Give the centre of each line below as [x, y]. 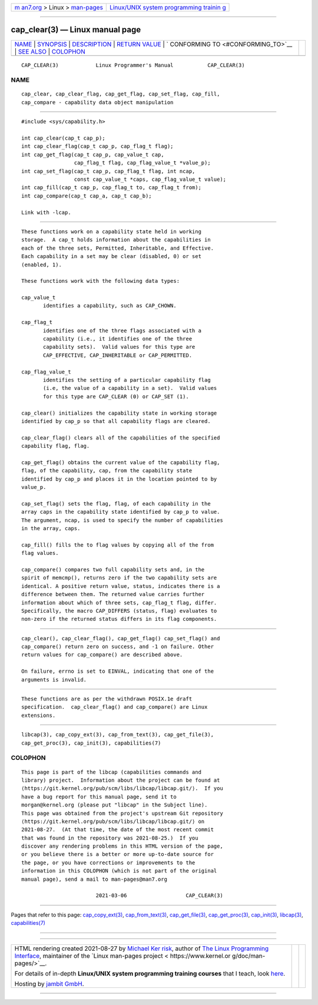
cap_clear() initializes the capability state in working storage [119, 413]
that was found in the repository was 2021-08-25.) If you [110, 838]
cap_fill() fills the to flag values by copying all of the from [118, 545]
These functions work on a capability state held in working [111, 232]
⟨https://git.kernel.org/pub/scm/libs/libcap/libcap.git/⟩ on [113, 821]
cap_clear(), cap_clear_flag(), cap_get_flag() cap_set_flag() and [121, 638]
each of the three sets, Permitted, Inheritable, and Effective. [118, 248]
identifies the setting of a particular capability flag [127, 380]
